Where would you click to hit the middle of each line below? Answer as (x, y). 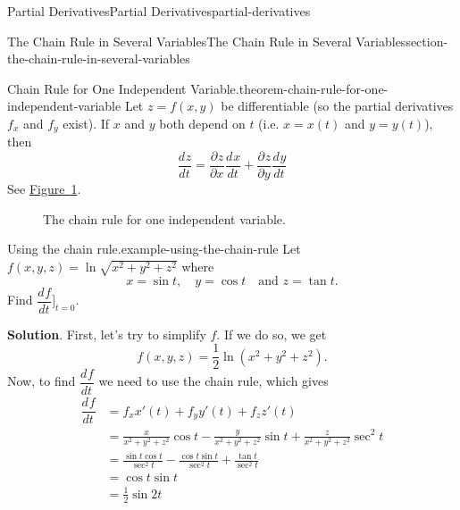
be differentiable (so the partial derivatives (337, 106)
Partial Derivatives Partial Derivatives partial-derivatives (159, 11)
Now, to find (42, 381)
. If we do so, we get (272, 334)
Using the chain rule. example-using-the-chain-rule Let (154, 249)
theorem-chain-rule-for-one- (314, 88)
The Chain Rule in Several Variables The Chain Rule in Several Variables (207, 41)
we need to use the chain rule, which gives (213, 381)
